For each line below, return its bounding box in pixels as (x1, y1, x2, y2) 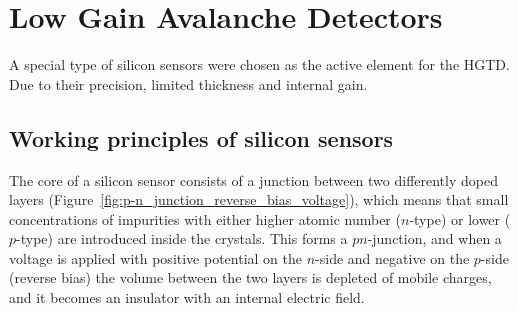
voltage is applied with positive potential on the (9, 247, 303, 268)
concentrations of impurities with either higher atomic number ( (9, 208, 401, 229)
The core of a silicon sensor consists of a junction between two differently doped (9, 169, 498, 190)
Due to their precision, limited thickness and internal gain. (9, 73, 368, 94)
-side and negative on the (315, 247, 470, 268)
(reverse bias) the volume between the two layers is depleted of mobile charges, (9, 267, 492, 288)
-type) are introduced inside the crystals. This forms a (16, 228, 348, 249)
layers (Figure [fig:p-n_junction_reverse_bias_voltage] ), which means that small (9, 189, 509, 210)
